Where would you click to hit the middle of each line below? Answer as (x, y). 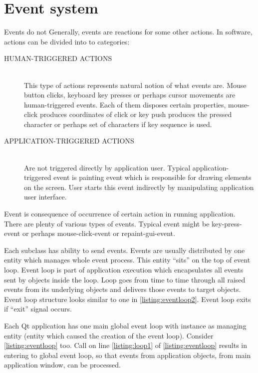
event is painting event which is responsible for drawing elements (152, 177)
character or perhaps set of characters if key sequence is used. (118, 124)
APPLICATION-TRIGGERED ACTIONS (69, 141)
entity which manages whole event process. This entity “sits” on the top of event (127, 260)
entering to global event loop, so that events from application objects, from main (128, 355)
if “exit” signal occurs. (38, 309)
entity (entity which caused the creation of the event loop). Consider (109, 335)
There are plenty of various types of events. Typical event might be (107, 223)
